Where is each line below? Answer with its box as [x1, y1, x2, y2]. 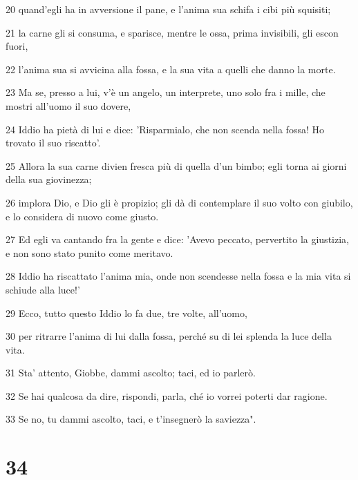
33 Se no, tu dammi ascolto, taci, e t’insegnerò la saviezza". [6, 412, 256, 426]
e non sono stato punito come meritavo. [6, 245, 173, 260]
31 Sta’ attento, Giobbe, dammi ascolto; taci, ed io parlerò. [6, 365, 256, 380]
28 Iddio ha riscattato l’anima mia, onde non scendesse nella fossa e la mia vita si [6, 269, 351, 283]
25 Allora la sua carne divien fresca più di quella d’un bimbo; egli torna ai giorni [6, 158, 347, 173]
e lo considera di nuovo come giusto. [6, 209, 159, 223]
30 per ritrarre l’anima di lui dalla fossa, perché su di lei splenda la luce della [6, 329, 332, 343]
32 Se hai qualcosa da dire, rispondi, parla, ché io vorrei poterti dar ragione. [6, 388, 328, 403]
